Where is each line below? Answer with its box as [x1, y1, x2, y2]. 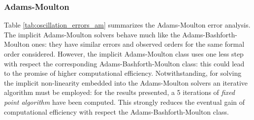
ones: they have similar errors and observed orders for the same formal [32, 39, 245, 49]
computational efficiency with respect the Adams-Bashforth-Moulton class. [4, 106, 229, 117]
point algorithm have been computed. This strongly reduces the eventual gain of [4, 96, 245, 107]
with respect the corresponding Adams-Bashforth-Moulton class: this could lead [4, 58, 245, 68]
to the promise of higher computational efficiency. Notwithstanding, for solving [4, 68, 242, 78]
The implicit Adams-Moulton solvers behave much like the [4, 29, 180, 39]
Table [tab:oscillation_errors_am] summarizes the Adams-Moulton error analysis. [4, 20, 251, 30]
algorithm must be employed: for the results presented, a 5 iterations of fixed [4, 87, 235, 97]
